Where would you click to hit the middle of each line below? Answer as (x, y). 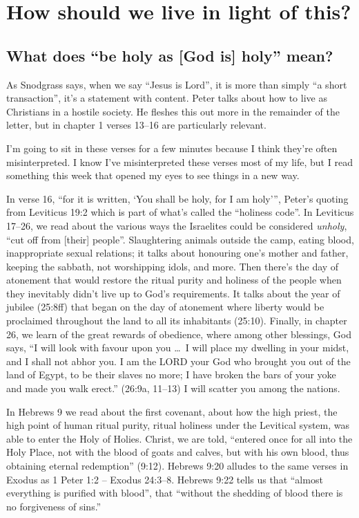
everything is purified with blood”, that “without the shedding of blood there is (175, 493)
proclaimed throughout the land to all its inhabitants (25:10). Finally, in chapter (177, 321)
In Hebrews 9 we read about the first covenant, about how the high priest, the (172, 411)
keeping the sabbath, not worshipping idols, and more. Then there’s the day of (173, 266)
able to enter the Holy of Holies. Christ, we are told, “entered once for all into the (179, 438)
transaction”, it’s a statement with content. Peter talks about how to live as (167, 98)
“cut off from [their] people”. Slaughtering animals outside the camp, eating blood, (180, 239)
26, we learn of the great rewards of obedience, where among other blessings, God (179, 334)
